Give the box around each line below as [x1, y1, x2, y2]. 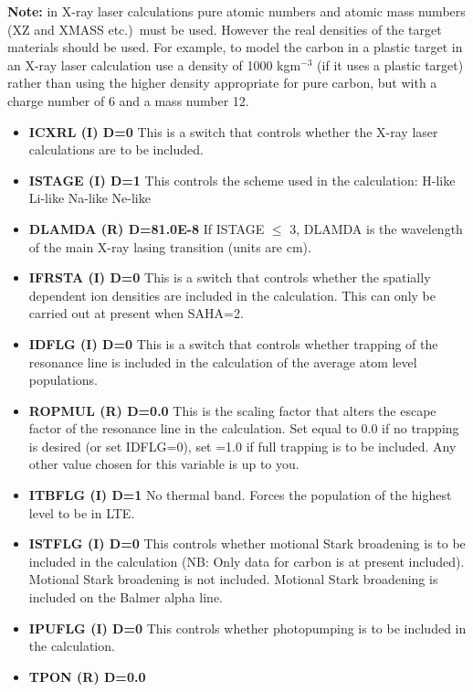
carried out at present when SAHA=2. [28, 303, 244, 323]
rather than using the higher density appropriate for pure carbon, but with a [7, 73, 437, 92]
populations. [28, 370, 98, 389]
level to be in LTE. [28, 503, 135, 522]
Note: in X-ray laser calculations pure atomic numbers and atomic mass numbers [7, 2, 466, 20]
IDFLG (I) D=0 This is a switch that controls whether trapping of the [28, 334, 438, 353]
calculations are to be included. [28, 140, 204, 159]
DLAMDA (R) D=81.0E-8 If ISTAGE [28, 218, 265, 238]
